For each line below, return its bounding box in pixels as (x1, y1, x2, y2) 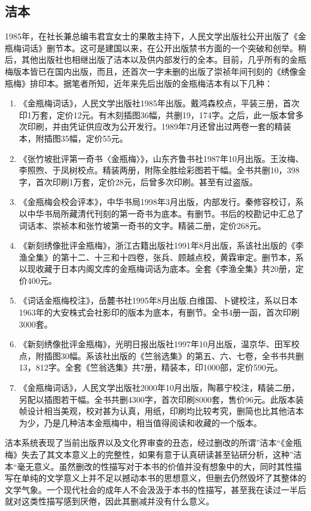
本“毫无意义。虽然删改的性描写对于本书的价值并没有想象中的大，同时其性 (5, 460, 294, 472)
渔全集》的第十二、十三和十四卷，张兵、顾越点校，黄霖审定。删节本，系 (19, 250, 304, 263)
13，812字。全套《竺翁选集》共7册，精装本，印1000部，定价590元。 (19, 361, 283, 374)
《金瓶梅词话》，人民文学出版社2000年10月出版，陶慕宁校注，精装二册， (19, 381, 300, 394)
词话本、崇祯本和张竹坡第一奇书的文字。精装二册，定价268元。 (19, 219, 266, 231)
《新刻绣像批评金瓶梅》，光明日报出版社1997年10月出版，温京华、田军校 (19, 338, 300, 350)
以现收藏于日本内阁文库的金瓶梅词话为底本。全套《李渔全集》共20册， (19, 262, 295, 275)
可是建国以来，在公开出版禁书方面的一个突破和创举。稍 (88, 41, 306, 54)
